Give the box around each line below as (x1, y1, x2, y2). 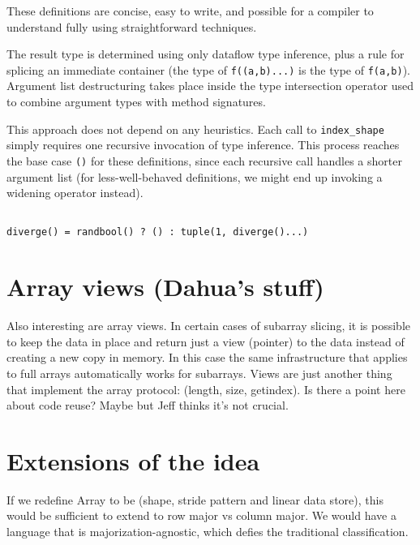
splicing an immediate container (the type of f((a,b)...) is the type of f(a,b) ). (6, 61, 410, 78)
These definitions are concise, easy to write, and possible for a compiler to (6, 2, 374, 19)
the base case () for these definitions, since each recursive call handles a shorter (6, 152, 402, 169)
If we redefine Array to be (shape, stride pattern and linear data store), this (6, 491, 384, 508)
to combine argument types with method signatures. (6, 93, 266, 110)
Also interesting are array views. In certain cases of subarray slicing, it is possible (6, 317, 411, 334)
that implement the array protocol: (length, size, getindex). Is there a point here (6, 380, 405, 397)
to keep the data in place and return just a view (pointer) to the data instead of (6, 333, 405, 350)
